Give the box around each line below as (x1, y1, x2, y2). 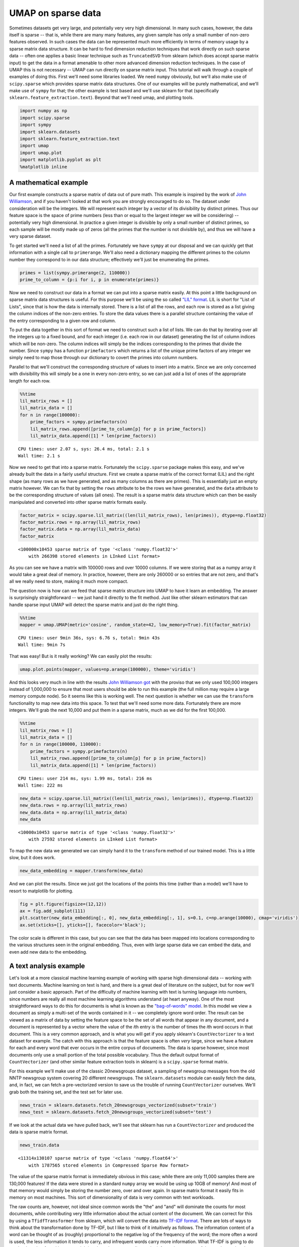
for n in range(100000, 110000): (19, 741, 102, 747)
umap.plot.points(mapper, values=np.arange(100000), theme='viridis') (19, 666, 196, 672)
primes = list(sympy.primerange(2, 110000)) (19, 270, 131, 275)
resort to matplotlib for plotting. (9, 888, 73, 894)
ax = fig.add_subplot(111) (19, 908, 86, 914)
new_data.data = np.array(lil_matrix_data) (19, 810, 128, 815)
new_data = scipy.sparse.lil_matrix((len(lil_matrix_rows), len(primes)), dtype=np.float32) (19, 796, 254, 801)
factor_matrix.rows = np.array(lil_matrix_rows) (19, 519, 141, 525)
